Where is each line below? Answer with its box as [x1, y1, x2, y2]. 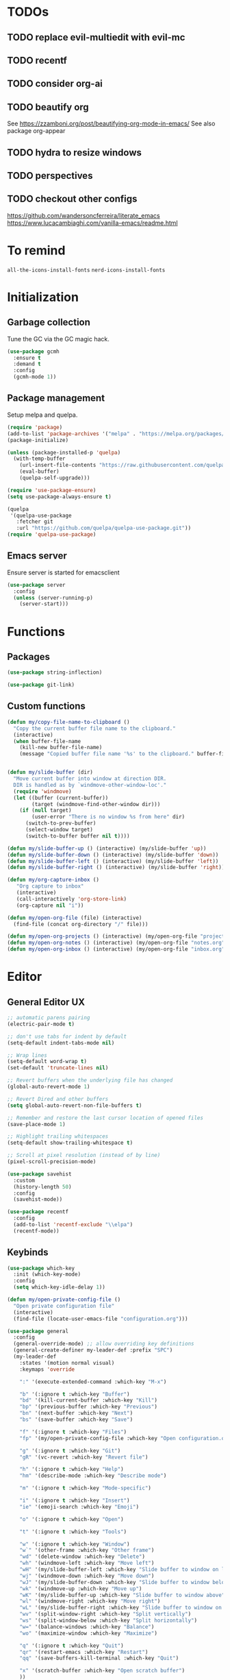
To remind [7, 243, 66, 258]
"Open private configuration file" [13, 1302, 115, 1309]
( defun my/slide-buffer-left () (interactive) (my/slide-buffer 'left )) [7, 857, 219, 864]
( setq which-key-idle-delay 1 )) [13, 1284, 106, 1291]
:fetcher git [16, 518, 53, 525]
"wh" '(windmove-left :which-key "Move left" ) [19, 1560, 155, 1567]
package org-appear [7, 127, 66, 135]
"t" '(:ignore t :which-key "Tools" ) [19, 1528, 127, 1535]
